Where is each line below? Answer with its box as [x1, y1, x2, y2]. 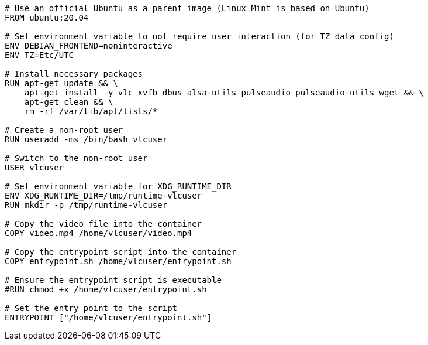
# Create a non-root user [5, 125, 123, 135]
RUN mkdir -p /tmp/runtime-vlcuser [5, 200, 168, 210]
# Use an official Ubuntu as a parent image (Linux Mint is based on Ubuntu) [5, 4, 370, 13]
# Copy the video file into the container [5, 219, 202, 228]
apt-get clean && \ [24, 97, 113, 107]
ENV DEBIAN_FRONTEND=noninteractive [5, 41, 172, 50]
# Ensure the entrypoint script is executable [5, 275, 222, 285]
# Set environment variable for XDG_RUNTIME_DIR [5, 182, 232, 191]
